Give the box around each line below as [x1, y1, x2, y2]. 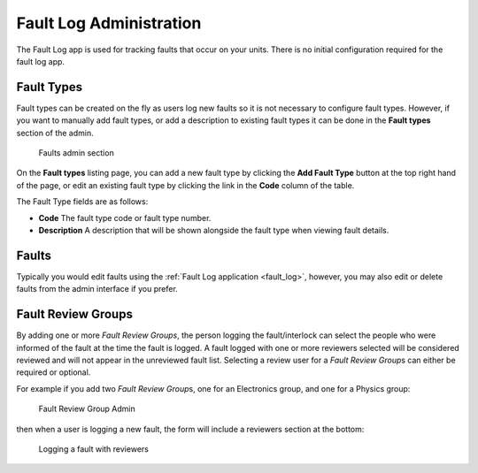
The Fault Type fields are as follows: [16, 196, 149, 207]
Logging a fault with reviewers [38, 443, 150, 454]
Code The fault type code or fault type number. [38, 212, 212, 223]
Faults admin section [38, 148, 114, 158]
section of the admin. [16, 127, 94, 138]
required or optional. [16, 367, 91, 378]
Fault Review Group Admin [38, 403, 136, 415]
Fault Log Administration [16, 13, 202, 33]
